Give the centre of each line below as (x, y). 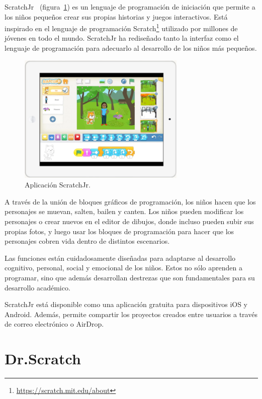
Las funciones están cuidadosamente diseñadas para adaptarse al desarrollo (120, 258)
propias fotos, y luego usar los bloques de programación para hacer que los (119, 231)
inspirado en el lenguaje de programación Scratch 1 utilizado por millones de (121, 27)
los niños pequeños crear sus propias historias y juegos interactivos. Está (116, 16)
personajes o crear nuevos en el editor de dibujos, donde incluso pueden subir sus (129, 221)
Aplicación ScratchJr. (58, 185)
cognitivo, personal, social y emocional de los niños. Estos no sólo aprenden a (123, 268)
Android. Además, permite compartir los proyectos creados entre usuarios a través (131, 314)
